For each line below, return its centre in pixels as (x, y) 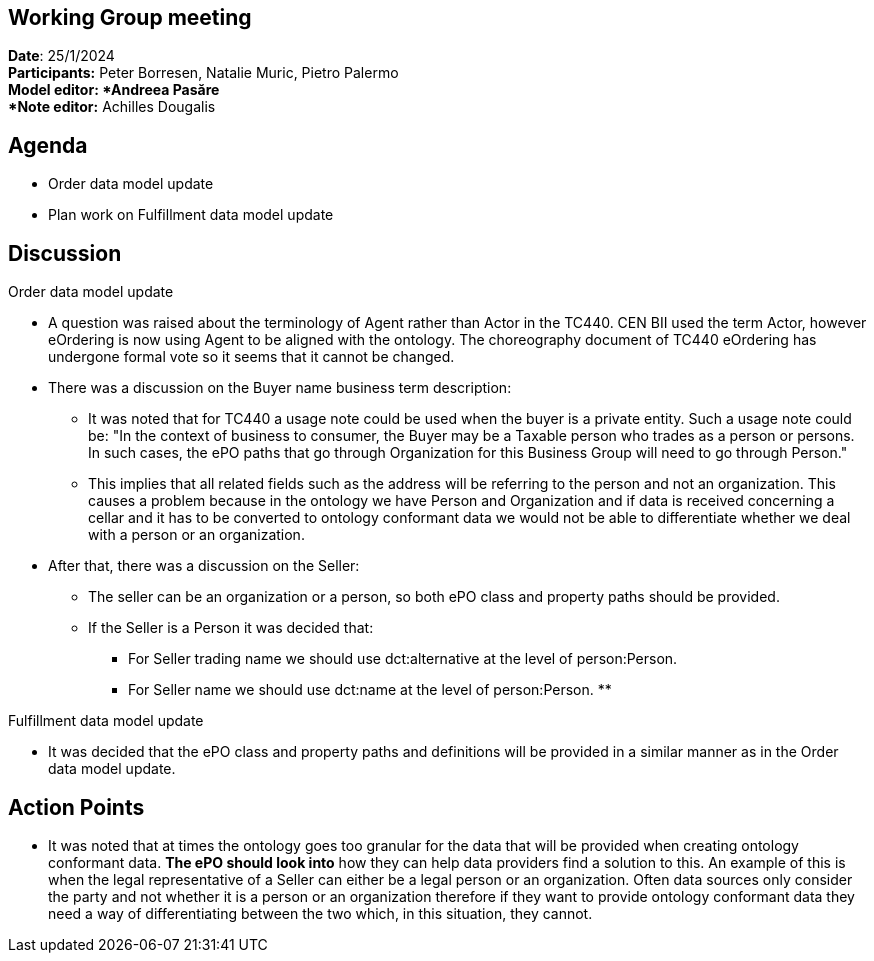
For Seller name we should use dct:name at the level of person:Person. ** (370, 690)
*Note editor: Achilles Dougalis (112, 107)
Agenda (48, 145)
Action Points (76, 807)
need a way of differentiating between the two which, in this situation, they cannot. (320, 913)
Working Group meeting (130, 17)
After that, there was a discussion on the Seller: (204, 566)
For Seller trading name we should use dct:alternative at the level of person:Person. (403, 659)
